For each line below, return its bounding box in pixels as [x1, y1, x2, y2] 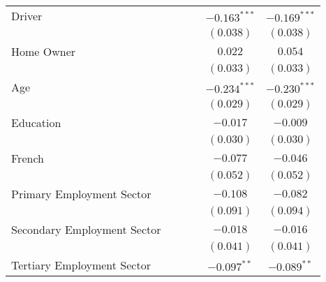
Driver [11, 8, 43, 24]
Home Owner [11, 43, 76, 59]
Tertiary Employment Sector [11, 257, 151, 273]
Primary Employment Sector [11, 186, 151, 202]
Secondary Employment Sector [11, 221, 161, 237]
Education [11, 114, 61, 131]
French [11, 150, 44, 166]
